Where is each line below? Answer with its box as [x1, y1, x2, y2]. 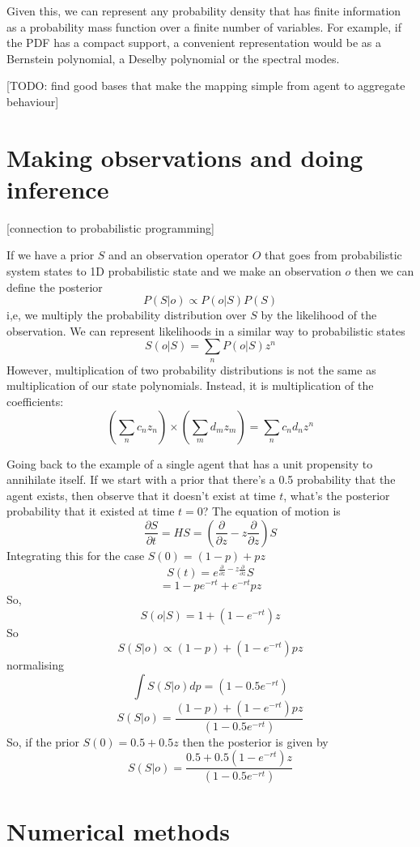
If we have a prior [6, 246, 95, 263]
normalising [6, 657, 64, 674]
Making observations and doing [6, 140, 363, 173]
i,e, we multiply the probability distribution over [6, 306, 247, 323]
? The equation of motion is [202, 503, 341, 520]
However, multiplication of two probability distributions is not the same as [6, 361, 376, 378]
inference [6, 172, 109, 205]
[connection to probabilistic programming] [6, 219, 214, 236]
